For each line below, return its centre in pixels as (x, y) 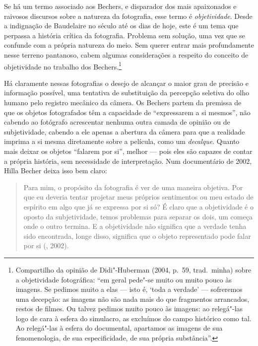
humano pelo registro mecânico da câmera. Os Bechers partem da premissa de (123, 102)
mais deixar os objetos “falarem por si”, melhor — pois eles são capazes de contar (128, 151)
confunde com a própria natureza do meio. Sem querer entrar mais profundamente (129, 45)
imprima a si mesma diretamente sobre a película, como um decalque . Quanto (122, 141)
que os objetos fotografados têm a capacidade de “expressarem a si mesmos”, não (127, 112)
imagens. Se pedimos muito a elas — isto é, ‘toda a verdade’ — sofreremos (129, 289)
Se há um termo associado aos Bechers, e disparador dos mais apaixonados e (120, 6)
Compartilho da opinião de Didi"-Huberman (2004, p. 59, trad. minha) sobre (133, 269)
